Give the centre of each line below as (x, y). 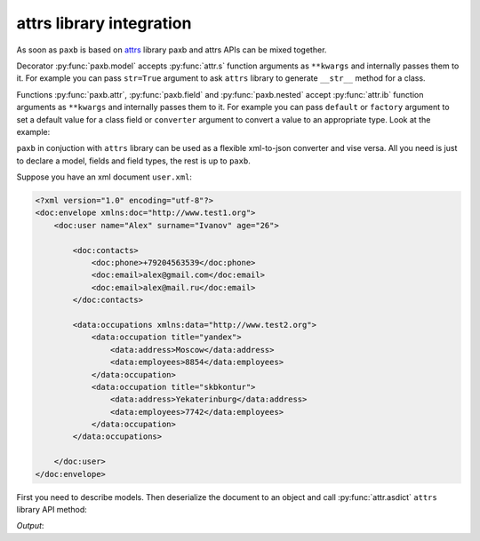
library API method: (52, 510)
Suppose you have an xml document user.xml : (104, 177)
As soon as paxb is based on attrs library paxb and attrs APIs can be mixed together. (172, 50)
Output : (30, 526)
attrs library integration (104, 23)
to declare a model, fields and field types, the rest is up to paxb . (133, 161)
